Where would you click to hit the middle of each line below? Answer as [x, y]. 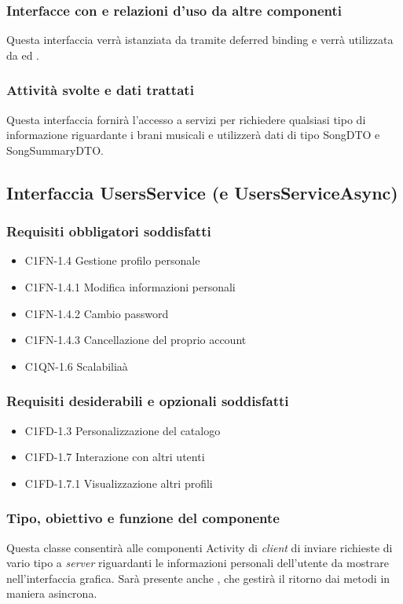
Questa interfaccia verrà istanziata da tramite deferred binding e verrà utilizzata [200, 40]
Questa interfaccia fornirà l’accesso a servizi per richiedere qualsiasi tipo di [186, 119]
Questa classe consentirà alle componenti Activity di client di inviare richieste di [200, 547]
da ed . [23, 55]
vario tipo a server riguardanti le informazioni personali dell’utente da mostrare [198, 563]
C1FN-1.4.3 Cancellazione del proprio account [136, 340]
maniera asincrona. [52, 593]
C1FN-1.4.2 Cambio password [97, 313]
